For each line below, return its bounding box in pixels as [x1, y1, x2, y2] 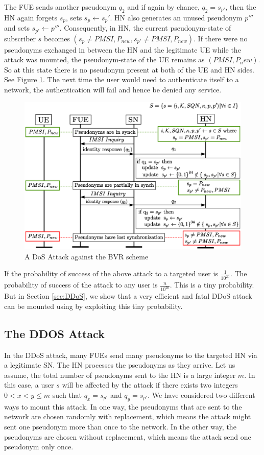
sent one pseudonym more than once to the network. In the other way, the [4, 421, 236, 432]
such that [52, 389, 82, 400]
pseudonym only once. [4, 441, 74, 452]
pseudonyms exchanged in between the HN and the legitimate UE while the [4, 44, 241, 55]
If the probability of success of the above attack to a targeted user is [4, 268, 218, 279]
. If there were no [194, 33, 248, 43]
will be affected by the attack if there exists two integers [62, 379, 238, 390]
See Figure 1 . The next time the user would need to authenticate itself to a [4, 74, 239, 85]
